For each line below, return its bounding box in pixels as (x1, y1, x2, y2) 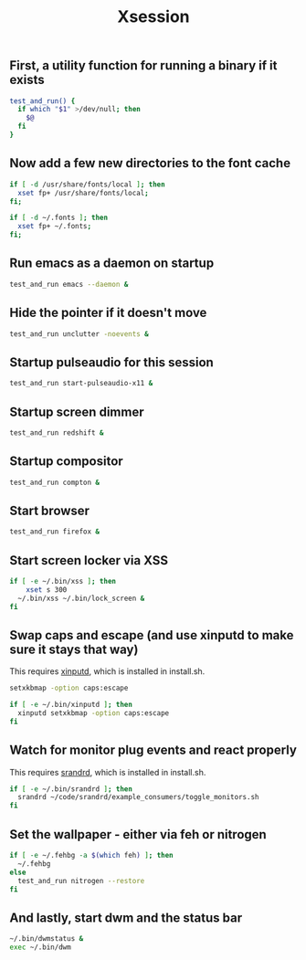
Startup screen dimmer (9, 404, 144, 419)
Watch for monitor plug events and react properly (9, 743, 297, 758)
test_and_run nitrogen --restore (17, 876, 145, 885)
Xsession (117, 6, 190, 27)
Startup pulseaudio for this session (9, 354, 215, 370)
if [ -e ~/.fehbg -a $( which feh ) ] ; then (9, 851, 174, 860)
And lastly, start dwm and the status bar (9, 910, 243, 925)
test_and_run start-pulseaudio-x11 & (9, 379, 153, 388)
